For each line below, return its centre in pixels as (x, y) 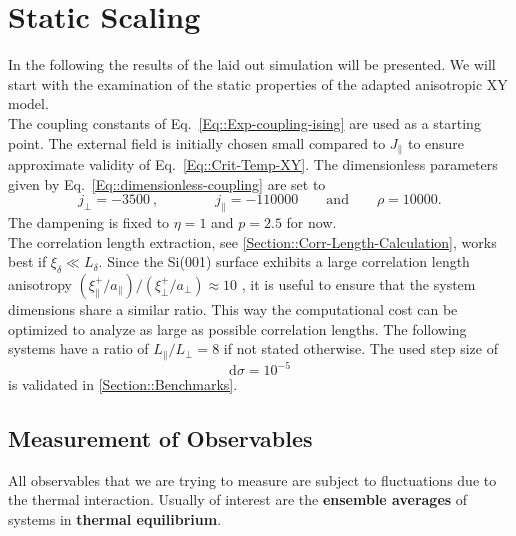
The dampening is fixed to (89, 221)
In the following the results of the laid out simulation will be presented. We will (252, 64)
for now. (311, 221)
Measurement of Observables (160, 438)
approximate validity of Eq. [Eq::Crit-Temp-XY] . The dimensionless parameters (253, 163)
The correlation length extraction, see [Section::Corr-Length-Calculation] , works (252, 241)
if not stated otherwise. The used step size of (360, 348)
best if (27, 261)
